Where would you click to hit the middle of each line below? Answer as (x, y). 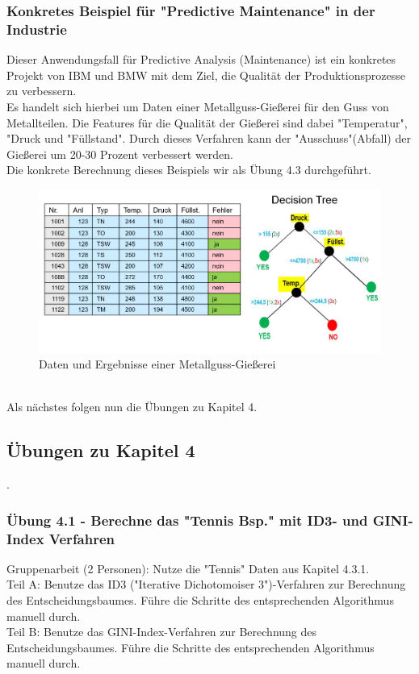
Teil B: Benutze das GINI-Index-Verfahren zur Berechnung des (162, 632)
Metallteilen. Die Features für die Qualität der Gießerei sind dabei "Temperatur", (207, 122)
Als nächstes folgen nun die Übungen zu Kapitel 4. (132, 407)
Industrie (37, 29)
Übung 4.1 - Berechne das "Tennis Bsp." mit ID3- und (187, 520)
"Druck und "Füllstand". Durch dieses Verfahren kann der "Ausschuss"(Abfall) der (209, 138)
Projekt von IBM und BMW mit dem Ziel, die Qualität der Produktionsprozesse (206, 75)
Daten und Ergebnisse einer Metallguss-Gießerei (157, 364)
